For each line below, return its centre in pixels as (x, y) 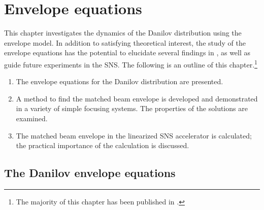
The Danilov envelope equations (90, 173)
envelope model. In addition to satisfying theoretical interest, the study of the (125, 42)
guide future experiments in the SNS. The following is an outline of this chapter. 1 (131, 63)
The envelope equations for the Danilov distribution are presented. (120, 81)
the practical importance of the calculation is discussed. (103, 145)
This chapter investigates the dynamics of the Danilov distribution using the (123, 33)
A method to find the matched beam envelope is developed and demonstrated (137, 98)
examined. (32, 118)
